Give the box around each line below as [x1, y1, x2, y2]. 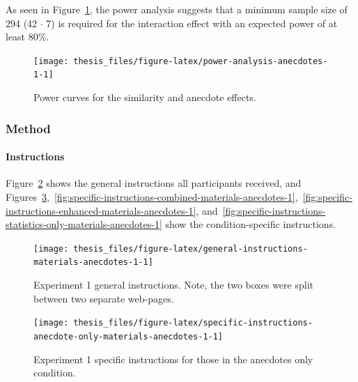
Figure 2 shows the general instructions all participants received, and [6, 176, 302, 190]
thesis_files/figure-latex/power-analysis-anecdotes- [73, 56, 328, 66]
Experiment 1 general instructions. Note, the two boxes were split [33, 277, 313, 292]
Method [6, 119, 51, 137]
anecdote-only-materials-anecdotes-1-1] [33, 331, 224, 342]
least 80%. [6, 29, 49, 44]
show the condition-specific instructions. [165, 217, 336, 231]
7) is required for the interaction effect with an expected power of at [46, 15, 338, 30]
